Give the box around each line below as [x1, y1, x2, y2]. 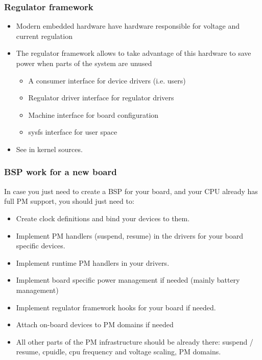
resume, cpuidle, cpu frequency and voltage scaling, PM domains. [16, 346, 221, 357]
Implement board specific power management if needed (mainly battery [16, 274, 240, 285]
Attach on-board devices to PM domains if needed [16, 319, 174, 330]
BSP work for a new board [4, 165, 117, 178]
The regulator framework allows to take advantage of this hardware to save [16, 48, 251, 58]
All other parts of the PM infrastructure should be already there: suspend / [16, 336, 253, 347]
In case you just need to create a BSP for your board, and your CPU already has [4, 185, 258, 196]
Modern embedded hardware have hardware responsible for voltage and [16, 20, 240, 31]
